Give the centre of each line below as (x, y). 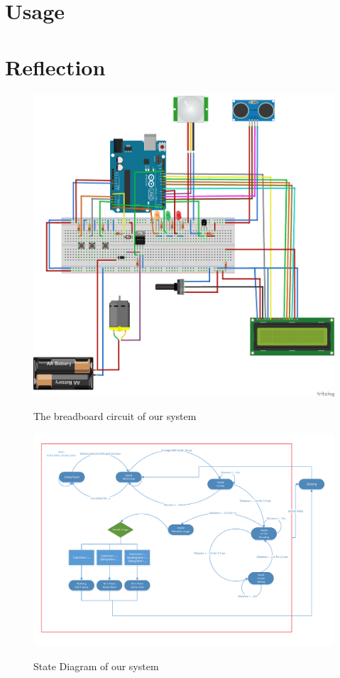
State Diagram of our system (96, 666)
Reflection (55, 66)
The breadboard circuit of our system (115, 416)
